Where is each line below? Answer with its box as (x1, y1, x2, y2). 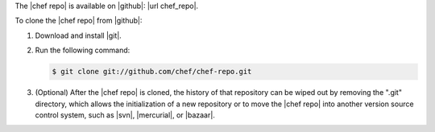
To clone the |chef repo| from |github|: (14, 16, 143, 26)
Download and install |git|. (35, 31, 122, 40)
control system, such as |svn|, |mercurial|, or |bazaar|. (35, 109, 215, 120)
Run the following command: (35, 45, 130, 56)
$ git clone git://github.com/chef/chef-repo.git (52, 67, 252, 76)
